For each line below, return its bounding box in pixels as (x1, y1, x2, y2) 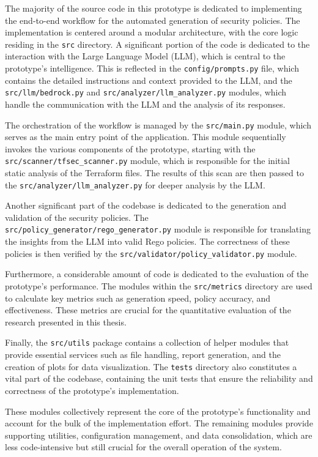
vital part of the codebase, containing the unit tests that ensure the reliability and (5, 372, 313, 385)
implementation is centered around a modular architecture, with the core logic (5, 26, 298, 39)
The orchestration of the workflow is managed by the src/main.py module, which (5, 118, 311, 131)
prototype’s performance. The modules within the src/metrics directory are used (5, 279, 312, 292)
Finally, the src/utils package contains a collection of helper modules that (5, 336, 289, 349)
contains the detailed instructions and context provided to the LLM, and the (5, 73, 292, 86)
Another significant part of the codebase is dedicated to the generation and (5, 199, 287, 212)
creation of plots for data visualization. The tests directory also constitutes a (5, 360, 297, 373)
